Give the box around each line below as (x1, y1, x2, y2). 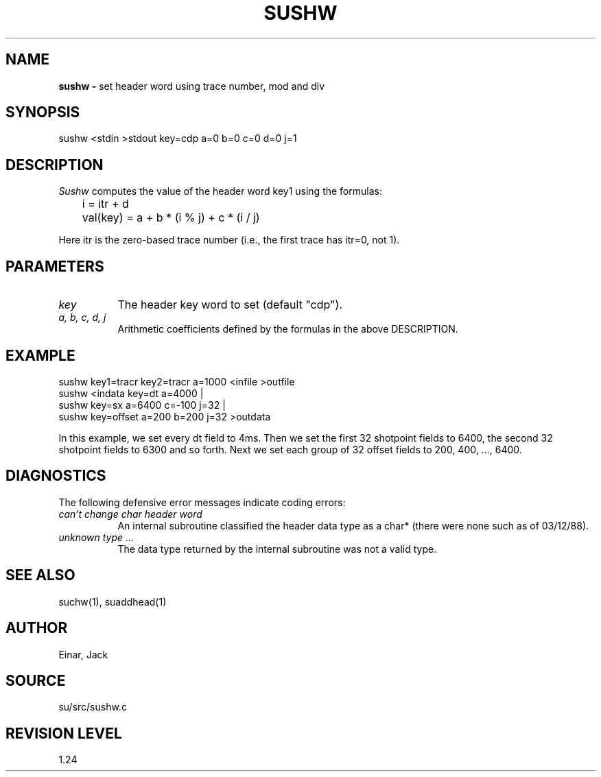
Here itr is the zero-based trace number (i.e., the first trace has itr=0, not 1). (58, 234, 400, 246)
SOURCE (5, 671, 66, 689)
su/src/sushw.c (58, 701, 127, 713)
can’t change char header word (58, 507, 202, 520)
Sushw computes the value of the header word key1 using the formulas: (58, 185, 382, 198)
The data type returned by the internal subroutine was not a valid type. (117, 542, 437, 555)
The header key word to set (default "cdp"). (117, 298, 342, 312)
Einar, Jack (58, 648, 108, 660)
